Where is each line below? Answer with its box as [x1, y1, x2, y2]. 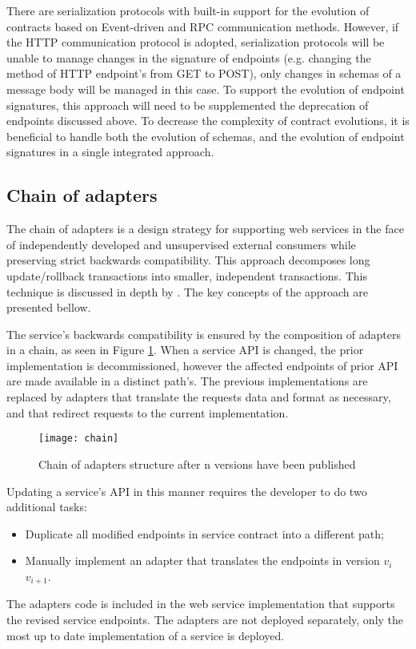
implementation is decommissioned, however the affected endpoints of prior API [6, 357, 398, 373]
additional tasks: [6, 498, 87, 515]
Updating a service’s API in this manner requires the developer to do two [6, 482, 367, 499]
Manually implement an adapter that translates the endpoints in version [25, 552, 380, 569]
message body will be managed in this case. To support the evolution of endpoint [6, 80, 405, 97]
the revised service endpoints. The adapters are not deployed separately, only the [6, 611, 404, 627]
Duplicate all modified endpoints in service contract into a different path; [25, 525, 384, 542]
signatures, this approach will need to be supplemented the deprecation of [6, 96, 369, 113]
